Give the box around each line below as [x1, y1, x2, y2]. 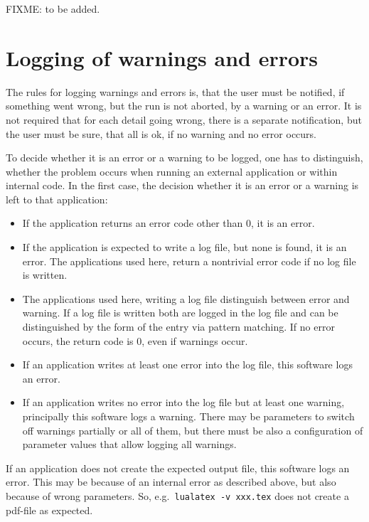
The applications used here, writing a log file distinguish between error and [22, 291, 350, 306]
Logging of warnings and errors [6, 43, 319, 72]
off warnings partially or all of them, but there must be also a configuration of [22, 422, 363, 437]
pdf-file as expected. [6, 502, 93, 517]
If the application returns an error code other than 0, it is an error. [22, 215, 315, 230]
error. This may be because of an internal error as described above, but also [6, 474, 336, 489]
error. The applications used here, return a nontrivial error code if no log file [22, 253, 356, 268]
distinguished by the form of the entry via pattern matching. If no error [22, 319, 335, 334]
